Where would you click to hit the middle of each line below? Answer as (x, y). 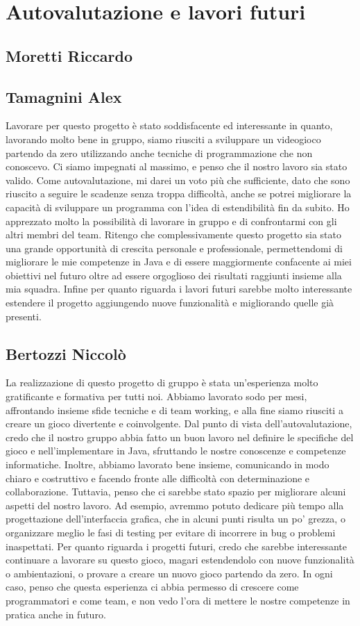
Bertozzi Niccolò (66, 353)
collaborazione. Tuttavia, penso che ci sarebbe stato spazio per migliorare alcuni (176, 492)
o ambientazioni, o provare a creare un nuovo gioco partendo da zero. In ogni (169, 573)
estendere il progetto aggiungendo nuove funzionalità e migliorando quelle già (170, 303)
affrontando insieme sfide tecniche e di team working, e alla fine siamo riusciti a (174, 410)
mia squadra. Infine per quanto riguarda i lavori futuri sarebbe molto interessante (179, 289)
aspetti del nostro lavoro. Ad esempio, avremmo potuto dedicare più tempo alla (175, 505)
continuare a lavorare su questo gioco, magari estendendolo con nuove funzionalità (180, 560)
